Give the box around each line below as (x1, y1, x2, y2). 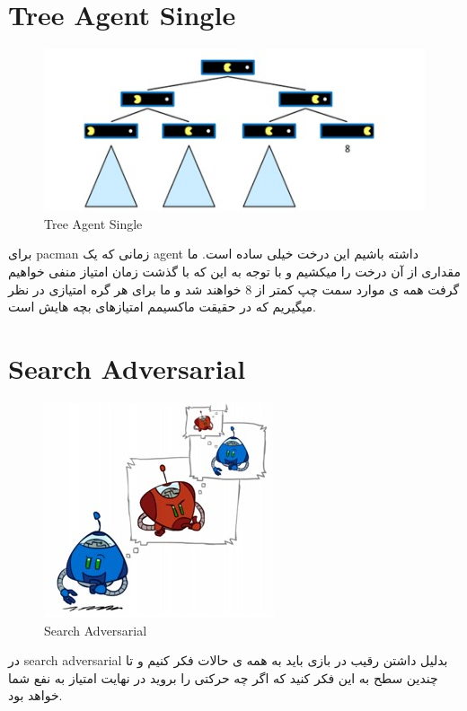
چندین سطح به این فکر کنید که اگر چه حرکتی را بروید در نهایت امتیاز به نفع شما (8, 668, 438, 687)
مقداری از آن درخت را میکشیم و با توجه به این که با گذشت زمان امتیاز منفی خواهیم (8, 262, 461, 281)
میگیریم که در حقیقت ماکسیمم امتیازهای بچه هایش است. (8, 297, 317, 316)
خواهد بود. (8, 686, 63, 705)
